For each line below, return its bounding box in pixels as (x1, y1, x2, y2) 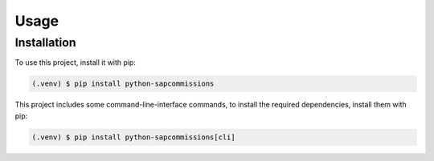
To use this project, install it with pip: (14, 58, 137, 67)
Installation (14, 35, 76, 50)
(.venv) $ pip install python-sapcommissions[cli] (31, 132, 236, 142)
